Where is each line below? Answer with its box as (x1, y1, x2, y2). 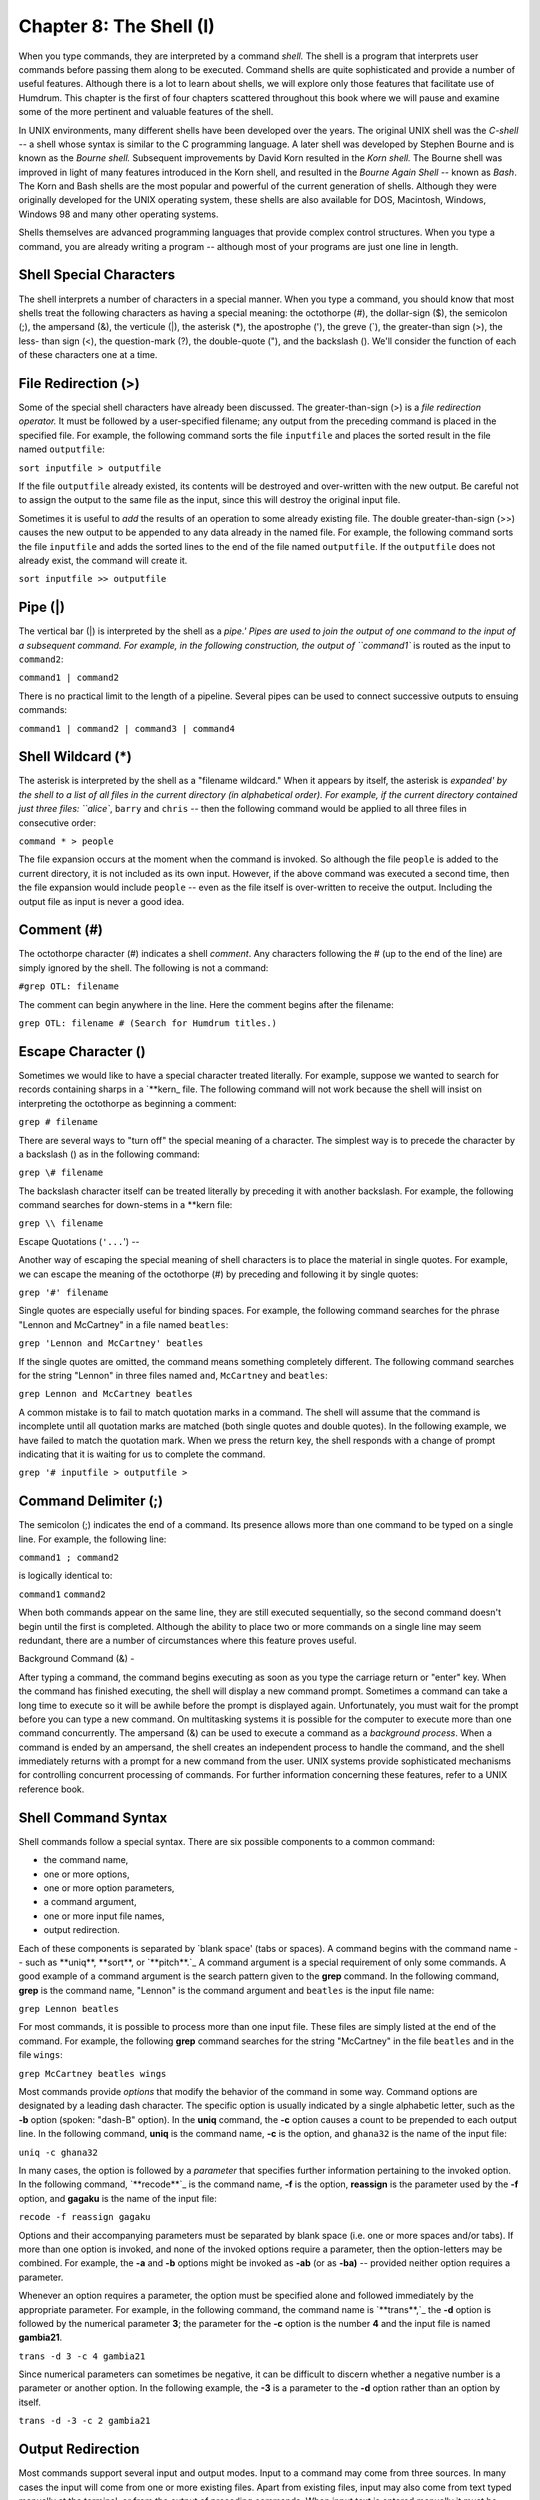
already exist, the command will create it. (18, 554, 188, 566)
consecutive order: (18, 816, 97, 829)
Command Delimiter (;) (18, 1493, 164, 1510)
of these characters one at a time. (18, 349, 158, 361)
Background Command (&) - (18, 1653, 135, 1665)
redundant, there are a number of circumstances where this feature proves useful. (18, 1634, 357, 1646)
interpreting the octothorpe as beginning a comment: (18, 1097, 237, 1109)
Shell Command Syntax (18, 1809, 168, 1826)
